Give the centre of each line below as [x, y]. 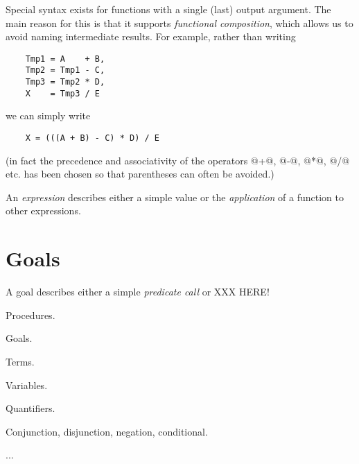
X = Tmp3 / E [63, 93]
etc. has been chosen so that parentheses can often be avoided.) [140, 174]
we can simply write [48, 115]
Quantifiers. [30, 408]
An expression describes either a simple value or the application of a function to [175, 197]
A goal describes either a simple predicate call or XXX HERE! [138, 292]
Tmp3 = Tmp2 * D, [65, 82]
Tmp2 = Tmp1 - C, [65, 70]
